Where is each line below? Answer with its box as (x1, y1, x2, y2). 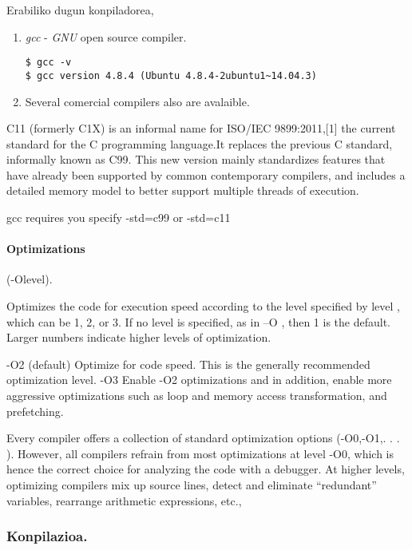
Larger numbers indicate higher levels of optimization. (6, 329, 271, 346)
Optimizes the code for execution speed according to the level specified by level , (6, 298, 400, 315)
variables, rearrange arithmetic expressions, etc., (6, 492, 242, 508)
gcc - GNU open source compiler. (25, 28, 187, 45)
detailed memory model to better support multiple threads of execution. (6, 182, 359, 199)
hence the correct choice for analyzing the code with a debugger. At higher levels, (6, 461, 405, 477)
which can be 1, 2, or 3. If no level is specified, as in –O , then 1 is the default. (6, 313, 390, 330)
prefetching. (6, 402, 64, 419)
